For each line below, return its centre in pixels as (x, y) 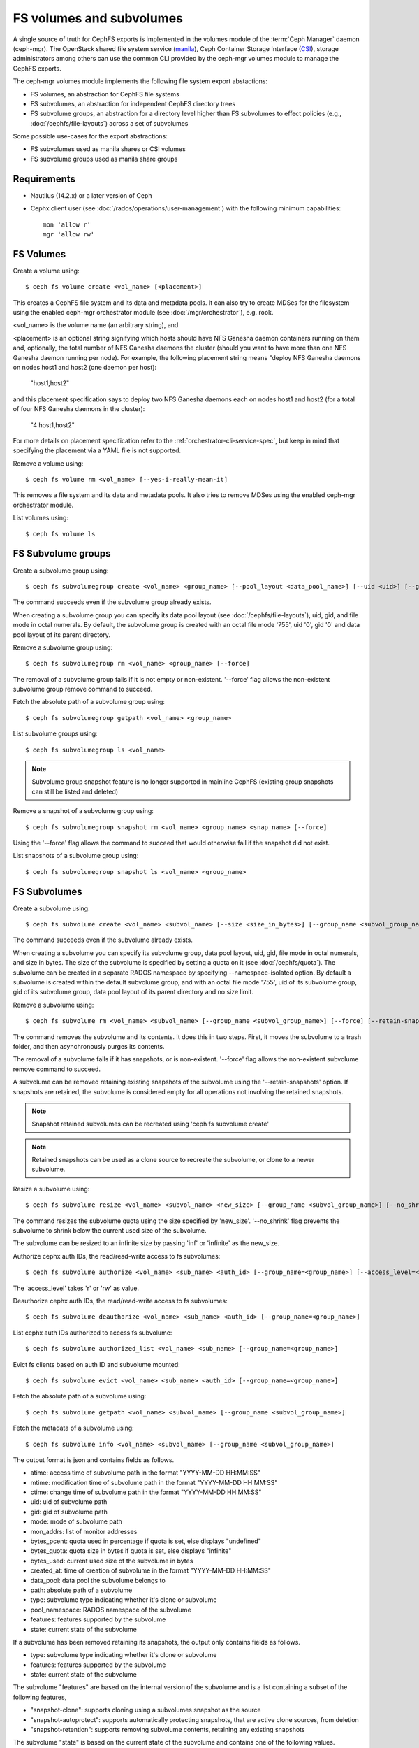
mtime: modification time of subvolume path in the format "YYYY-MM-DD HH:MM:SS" (154, 1482)
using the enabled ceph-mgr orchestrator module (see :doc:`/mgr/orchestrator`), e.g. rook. (143, 312)
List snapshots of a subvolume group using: (76, 856)
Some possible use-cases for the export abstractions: (90, 136)
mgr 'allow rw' (69, 234)
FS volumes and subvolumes (98, 18)
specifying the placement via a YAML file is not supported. (97, 450)
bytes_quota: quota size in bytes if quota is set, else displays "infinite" (131, 1551)
